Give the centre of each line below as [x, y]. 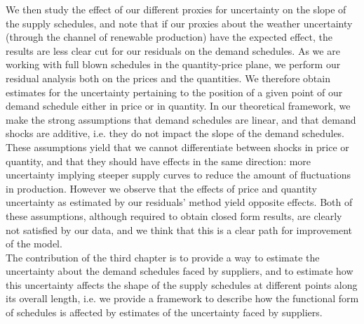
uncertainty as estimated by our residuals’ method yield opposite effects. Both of [179, 202]
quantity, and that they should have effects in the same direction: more [159, 161]
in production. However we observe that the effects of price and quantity [162, 188]
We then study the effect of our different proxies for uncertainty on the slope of [176, 9]
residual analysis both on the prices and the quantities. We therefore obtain [168, 78]
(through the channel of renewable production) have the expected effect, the [169, 37]
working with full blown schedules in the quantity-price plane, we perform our [173, 64]
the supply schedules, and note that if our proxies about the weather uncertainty [179, 23]
